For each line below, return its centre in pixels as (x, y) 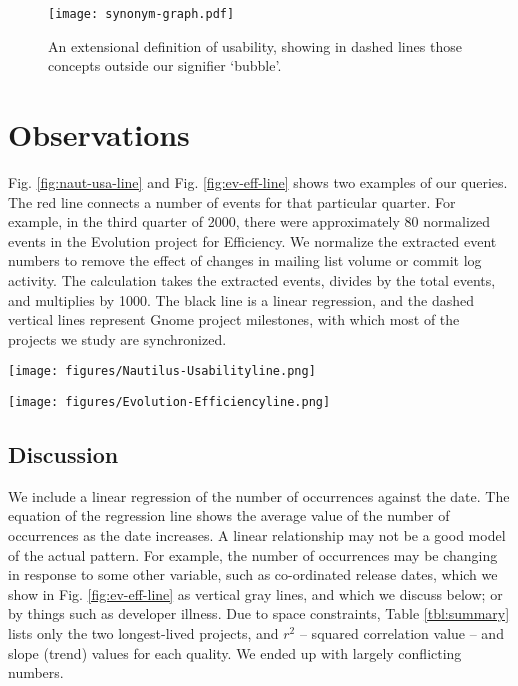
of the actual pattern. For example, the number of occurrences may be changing (253, 554)
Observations (99, 134)
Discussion (63, 454)
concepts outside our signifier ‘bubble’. (165, 65)
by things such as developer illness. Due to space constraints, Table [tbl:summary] (259, 613)
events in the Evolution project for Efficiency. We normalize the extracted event (252, 240)
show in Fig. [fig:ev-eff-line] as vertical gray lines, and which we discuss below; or (255, 593)
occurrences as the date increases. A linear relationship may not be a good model (257, 535)
